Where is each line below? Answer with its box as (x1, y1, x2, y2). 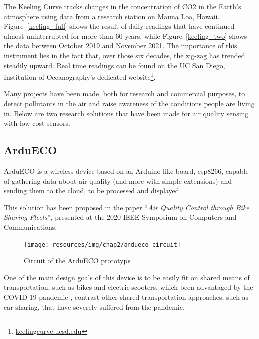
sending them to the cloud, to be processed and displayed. (4, 185, 181, 196)
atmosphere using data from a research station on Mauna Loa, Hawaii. (4, 11, 220, 21)
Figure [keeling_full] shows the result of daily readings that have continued (4, 21, 235, 31)
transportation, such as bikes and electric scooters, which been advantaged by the (4, 282, 253, 292)
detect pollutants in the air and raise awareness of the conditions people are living (4, 98, 255, 108)
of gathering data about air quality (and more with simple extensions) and (4, 175, 232, 186)
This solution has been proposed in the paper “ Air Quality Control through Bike (4, 202, 249, 212)
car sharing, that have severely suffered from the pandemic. (4, 301, 185, 312)
